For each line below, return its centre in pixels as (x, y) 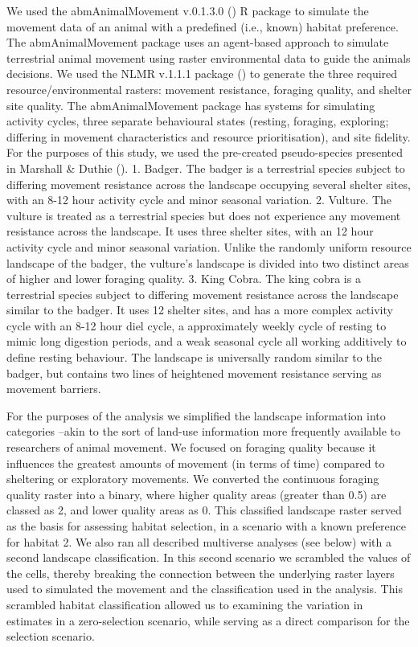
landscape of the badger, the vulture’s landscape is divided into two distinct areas (208, 262)
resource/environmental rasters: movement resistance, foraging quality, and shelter (209, 89)
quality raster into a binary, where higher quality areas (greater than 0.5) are (197, 494)
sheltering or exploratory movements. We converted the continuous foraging (193, 479)
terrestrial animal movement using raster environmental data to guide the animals (209, 57)
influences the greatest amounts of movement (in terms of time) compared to (196, 463)
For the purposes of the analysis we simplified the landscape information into (196, 415)
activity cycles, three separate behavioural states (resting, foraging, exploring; (198, 121)
